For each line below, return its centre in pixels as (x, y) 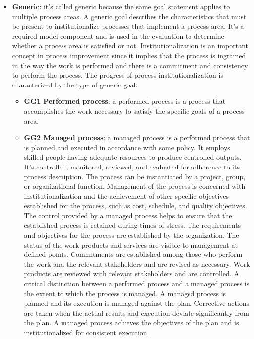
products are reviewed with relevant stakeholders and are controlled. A (131, 274)
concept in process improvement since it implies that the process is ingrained (129, 55)
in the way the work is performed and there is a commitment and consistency (130, 65)
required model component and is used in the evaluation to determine (118, 36)
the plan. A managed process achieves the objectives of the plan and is (131, 322)
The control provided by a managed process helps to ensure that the (128, 215)
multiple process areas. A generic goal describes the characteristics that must (129, 16)
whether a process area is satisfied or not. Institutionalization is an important (130, 45)
